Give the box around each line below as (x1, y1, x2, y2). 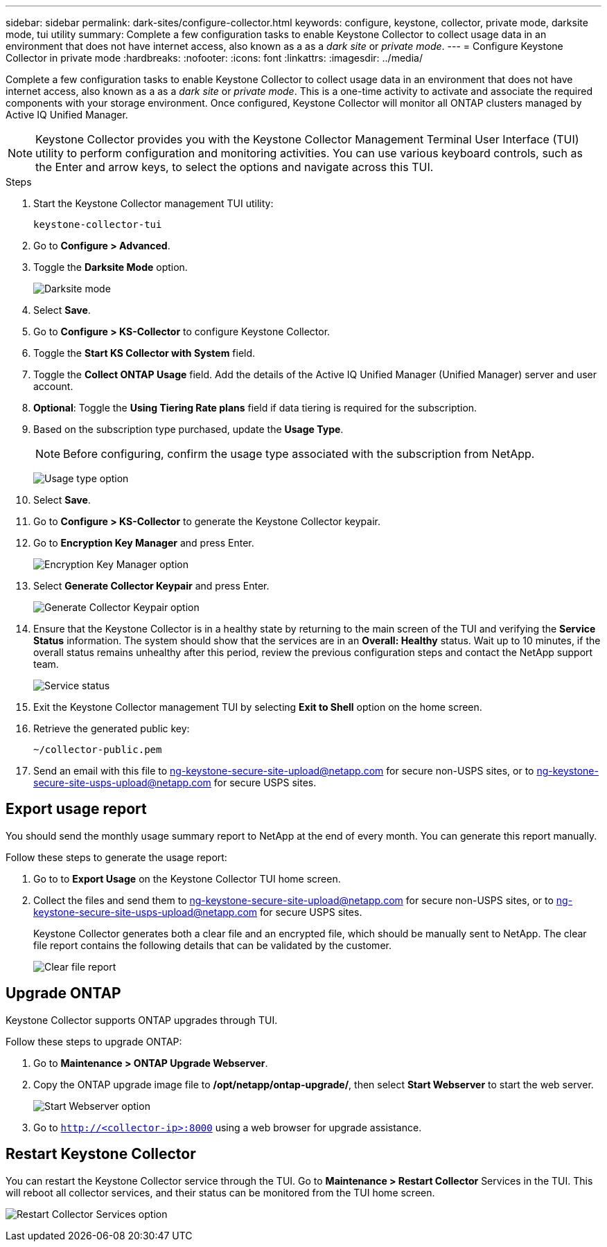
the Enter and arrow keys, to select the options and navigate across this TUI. (35, 160, 434, 174)
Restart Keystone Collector (6, 1145, 196, 1163)
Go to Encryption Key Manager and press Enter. (33, 537, 254, 549)
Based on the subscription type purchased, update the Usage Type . (33, 423, 344, 435)
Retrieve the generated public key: (33, 723, 190, 734)
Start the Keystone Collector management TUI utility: (33, 197, 274, 209)
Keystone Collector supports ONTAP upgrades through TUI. (6, 1014, 278, 1026)
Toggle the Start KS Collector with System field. (33, 347, 256, 359)
